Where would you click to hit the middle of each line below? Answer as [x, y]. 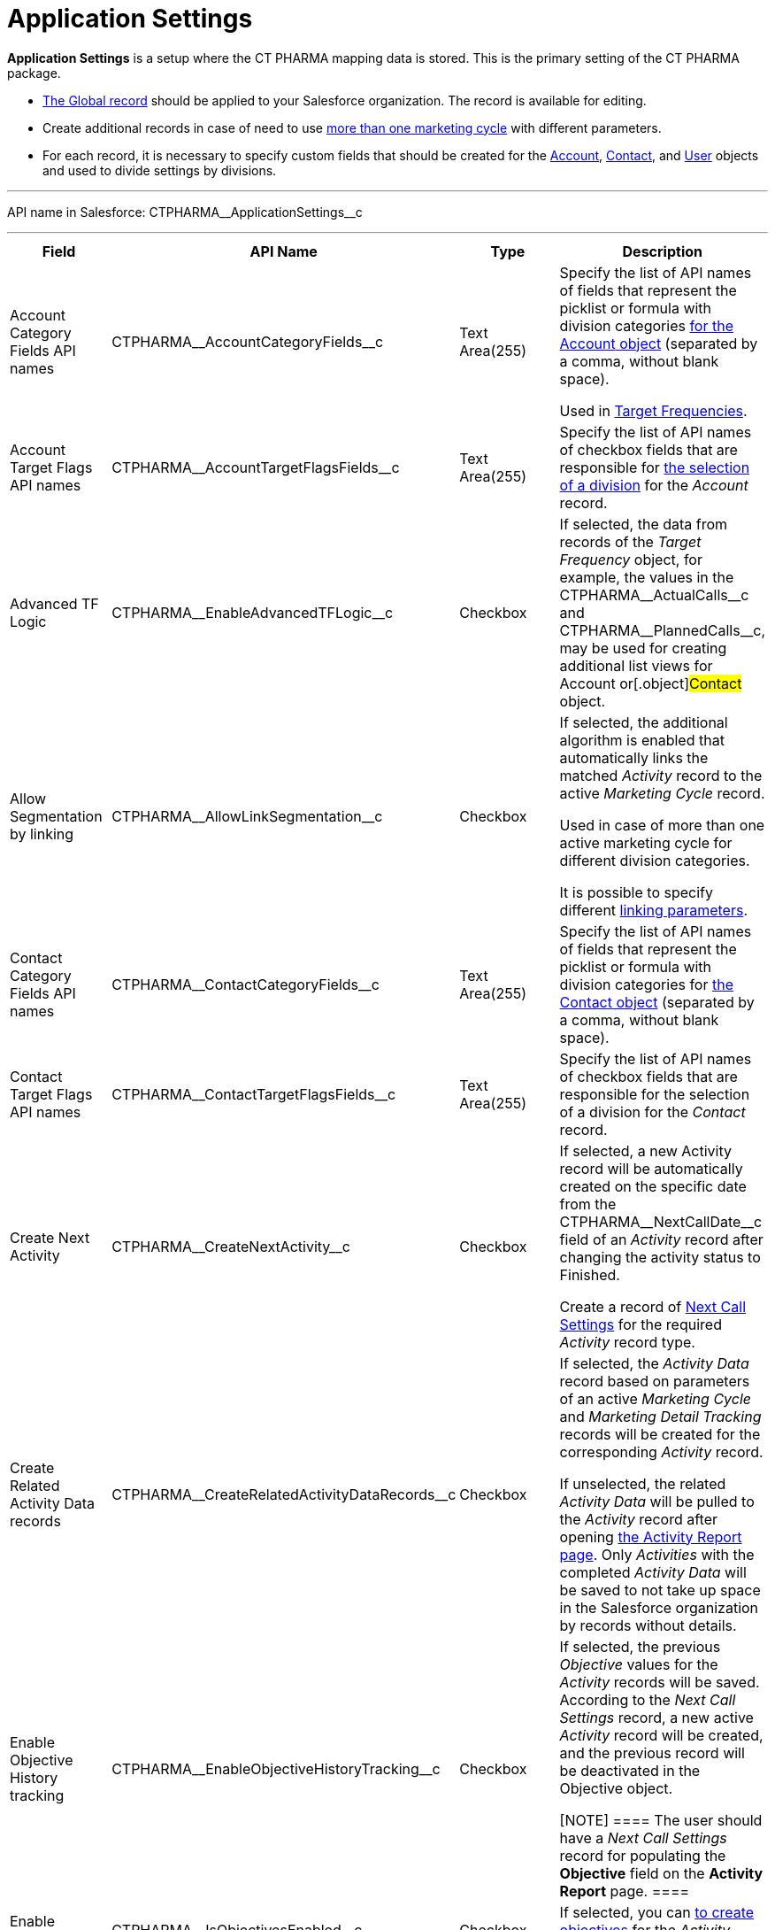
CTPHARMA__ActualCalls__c [654, 594]
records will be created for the [660, 1434]
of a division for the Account [654, 485]
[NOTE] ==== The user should [661, 1820]
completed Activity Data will [653, 1572]
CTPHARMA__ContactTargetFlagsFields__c [254, 1094]
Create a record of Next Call [653, 1306]
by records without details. [648, 1625]
